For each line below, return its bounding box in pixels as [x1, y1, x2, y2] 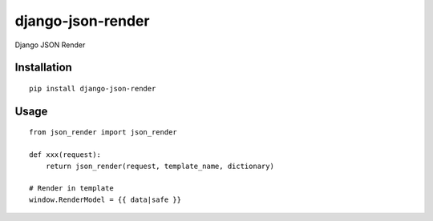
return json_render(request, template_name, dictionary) [45, 161, 274, 171]
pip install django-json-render [29, 84, 156, 93]
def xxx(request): [29, 151, 102, 159]
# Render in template [29, 184, 114, 193]
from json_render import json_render [29, 128, 178, 137]
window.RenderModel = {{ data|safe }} [29, 195, 182, 204]
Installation [14, 61, 72, 74]
